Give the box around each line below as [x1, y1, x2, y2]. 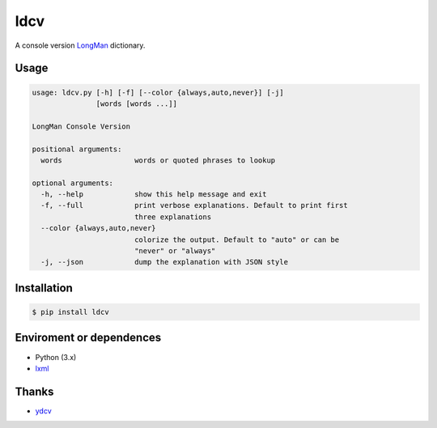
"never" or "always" [134, 247, 216, 256]
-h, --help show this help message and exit [40, 190, 267, 199]
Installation [15, 281, 73, 295]
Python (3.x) [35, 352, 77, 362]
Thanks [15, 384, 54, 398]
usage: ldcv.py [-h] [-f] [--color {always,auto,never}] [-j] [32, 87, 284, 97]
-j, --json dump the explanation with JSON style [40, 257, 289, 267]
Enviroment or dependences [15, 331, 162, 345]
